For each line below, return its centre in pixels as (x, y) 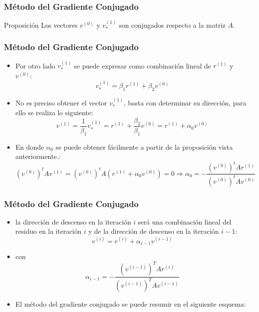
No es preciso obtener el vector (61, 102)
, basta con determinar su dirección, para (185, 102)
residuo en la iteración (48, 231)
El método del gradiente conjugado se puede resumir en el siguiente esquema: (130, 304)
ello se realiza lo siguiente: (54, 113)
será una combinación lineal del (185, 221)
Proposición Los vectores (41, 25)
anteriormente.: (38, 156)
